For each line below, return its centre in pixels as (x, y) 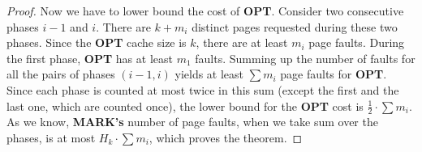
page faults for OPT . (334, 74)
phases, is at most (51, 137)
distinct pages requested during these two (295, 26)
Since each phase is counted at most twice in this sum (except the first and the (203, 89)
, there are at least (242, 42)
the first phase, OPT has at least (90, 58)
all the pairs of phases (61, 74)
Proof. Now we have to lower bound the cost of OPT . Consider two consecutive (205, 11)
